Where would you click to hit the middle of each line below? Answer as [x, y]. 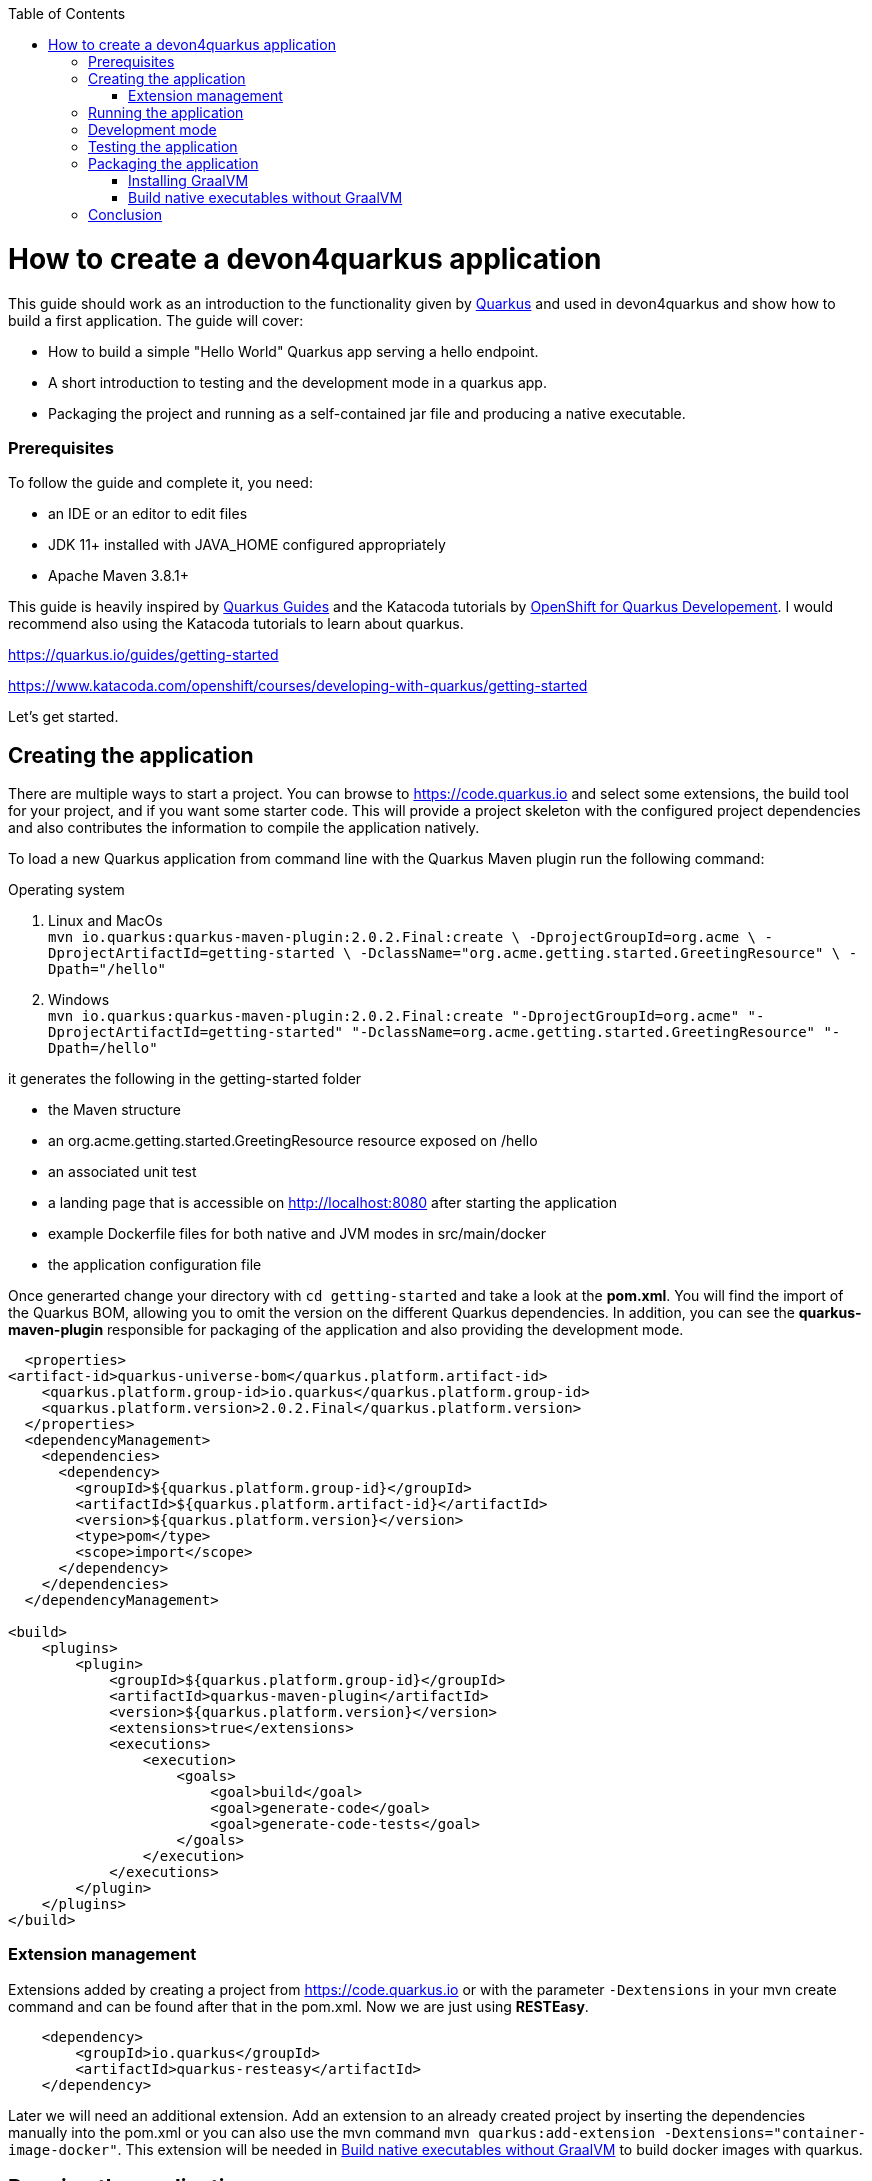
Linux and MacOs [105, 921]
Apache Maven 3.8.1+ [119, 576]
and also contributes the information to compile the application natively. [244, 828]
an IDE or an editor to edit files [148, 514]
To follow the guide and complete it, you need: [160, 483]
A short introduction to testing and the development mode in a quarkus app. [297, 382]
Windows [79, 1000]
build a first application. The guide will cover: [156, 320]
